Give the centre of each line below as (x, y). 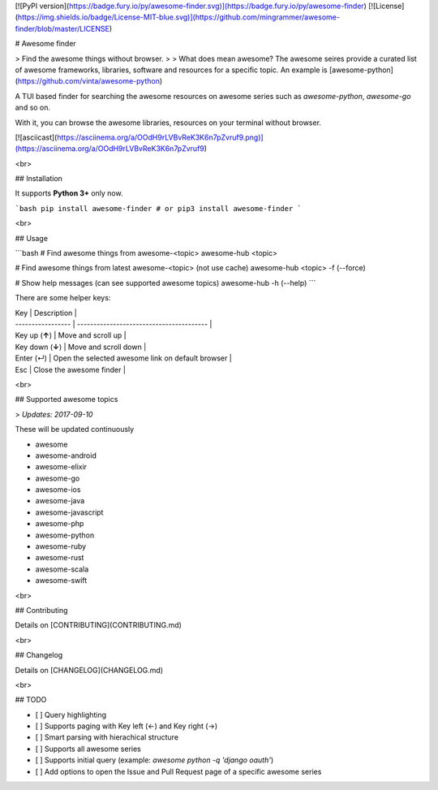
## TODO (31, 700)
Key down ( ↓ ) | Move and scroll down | (81, 347)
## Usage (32, 238)
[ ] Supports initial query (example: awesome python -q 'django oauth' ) (155, 760)
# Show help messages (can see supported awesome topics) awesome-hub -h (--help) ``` (165, 283)
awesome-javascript (69, 512)
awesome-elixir (61, 467)
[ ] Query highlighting (71, 714)
